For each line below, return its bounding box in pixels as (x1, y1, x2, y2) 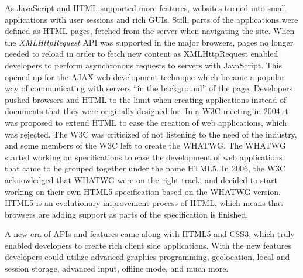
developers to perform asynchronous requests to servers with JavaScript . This (5, 59, 283, 71)
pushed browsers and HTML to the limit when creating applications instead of (5, 93, 287, 105)
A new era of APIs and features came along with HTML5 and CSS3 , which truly (5, 228, 295, 240)
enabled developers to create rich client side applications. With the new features (5, 239, 292, 251)
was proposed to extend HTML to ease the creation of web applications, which (5, 116, 287, 128)
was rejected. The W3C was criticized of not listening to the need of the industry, (5, 128, 297, 140)
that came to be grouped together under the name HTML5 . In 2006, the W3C (5, 162, 286, 174)
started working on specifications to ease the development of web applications (5, 150, 283, 163)
